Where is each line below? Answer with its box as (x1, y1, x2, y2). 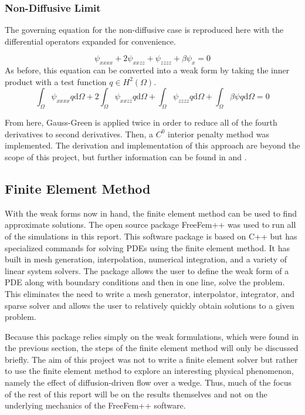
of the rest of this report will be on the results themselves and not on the (5, 387, 267, 400)
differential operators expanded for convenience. (5, 35, 176, 47)
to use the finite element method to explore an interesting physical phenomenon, (5, 365, 294, 377)
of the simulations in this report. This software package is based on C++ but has (5, 230, 297, 242)
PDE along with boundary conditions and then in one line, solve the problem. (5, 276, 285, 288)
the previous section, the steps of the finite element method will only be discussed (5, 342, 299, 354)
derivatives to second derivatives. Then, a (5, 127, 154, 140)
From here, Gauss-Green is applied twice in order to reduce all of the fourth (5, 116, 277, 129)
